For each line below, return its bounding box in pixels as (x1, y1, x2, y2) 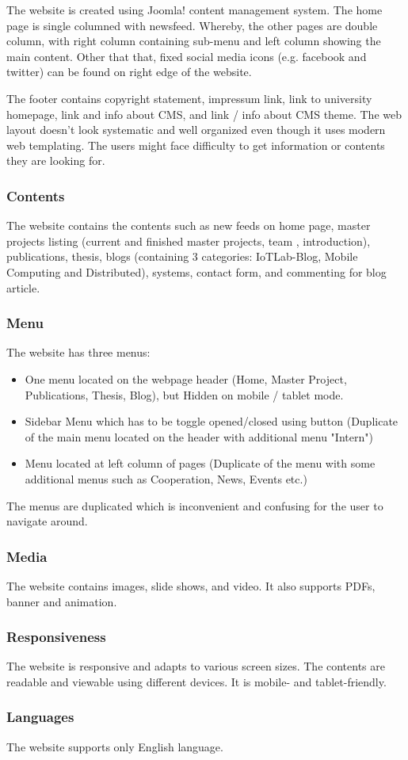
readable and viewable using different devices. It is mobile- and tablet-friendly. (6, 673, 387, 689)
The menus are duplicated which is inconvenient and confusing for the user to (6, 497, 383, 514)
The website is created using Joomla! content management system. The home (6, 2, 383, 17)
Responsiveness (6, 627, 106, 647)
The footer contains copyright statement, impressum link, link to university (6, 90, 372, 106)
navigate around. (6, 513, 88, 529)
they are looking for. (6, 152, 105, 169)
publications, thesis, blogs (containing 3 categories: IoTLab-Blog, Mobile (6, 248, 358, 265)
